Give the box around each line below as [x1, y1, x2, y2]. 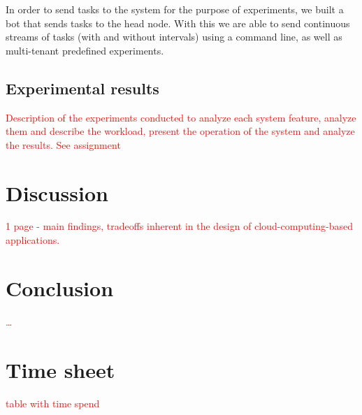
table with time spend [6, 395, 100, 410]
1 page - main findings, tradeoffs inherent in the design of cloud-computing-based [6, 219, 354, 233]
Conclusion [6, 273, 114, 302]
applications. [6, 233, 60, 247]
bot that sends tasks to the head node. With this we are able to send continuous [6, 15, 350, 30]
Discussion [6, 178, 108, 207]
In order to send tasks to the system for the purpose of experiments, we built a [6, 2, 344, 16]
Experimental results [6, 77, 159, 99]
